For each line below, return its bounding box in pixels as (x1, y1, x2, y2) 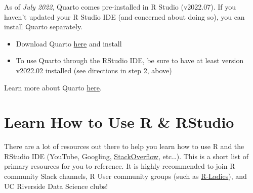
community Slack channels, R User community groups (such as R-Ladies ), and (4, 171, 247, 181)
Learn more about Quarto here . (4, 82, 102, 92)
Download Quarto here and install (16, 38, 122, 49)
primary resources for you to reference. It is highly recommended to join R (4, 161, 235, 171)
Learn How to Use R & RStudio (4, 112, 234, 132)
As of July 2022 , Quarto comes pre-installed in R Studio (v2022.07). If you (4, 2, 236, 12)
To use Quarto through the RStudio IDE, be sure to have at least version (16, 55, 244, 66)
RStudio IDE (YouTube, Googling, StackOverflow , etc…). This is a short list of (4, 151, 248, 161)
